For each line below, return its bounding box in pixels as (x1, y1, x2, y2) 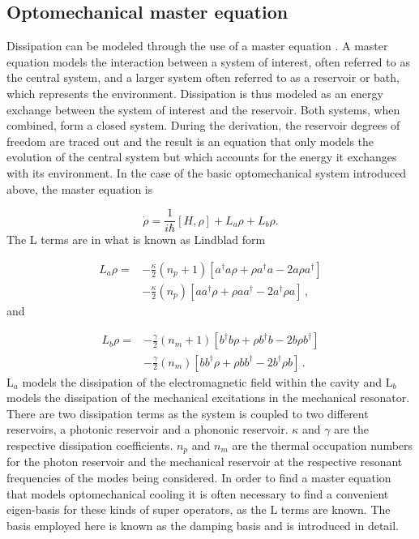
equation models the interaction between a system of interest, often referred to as (6, 53, 410, 70)
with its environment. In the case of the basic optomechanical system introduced (6, 164, 407, 181)
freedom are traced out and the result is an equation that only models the (6, 132, 374, 149)
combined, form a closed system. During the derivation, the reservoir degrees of (6, 117, 400, 134)
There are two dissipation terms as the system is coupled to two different (6, 404, 369, 421)
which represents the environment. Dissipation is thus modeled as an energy (6, 84, 383, 101)
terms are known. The (280, 501, 391, 518)
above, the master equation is (6, 180, 153, 197)
